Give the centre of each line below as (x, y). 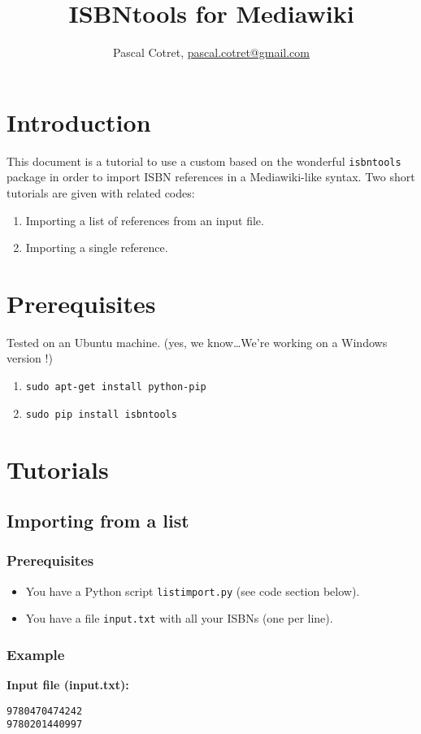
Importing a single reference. (97, 248)
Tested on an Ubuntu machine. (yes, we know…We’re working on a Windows (197, 342)
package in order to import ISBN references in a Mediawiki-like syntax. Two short (211, 177)
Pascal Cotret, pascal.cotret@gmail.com (211, 52)
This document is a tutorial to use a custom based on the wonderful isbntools (204, 161)
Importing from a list (98, 521)
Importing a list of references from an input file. (145, 220)
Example (36, 654)
